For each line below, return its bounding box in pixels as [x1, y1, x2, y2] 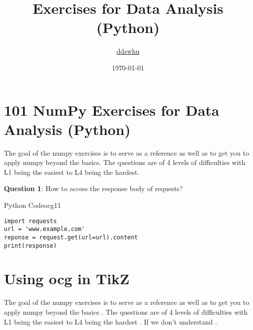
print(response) [4, 242, 57, 249]
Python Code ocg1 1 [4, 200, 61, 210]
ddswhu [116, 46, 140, 56]
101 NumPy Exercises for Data [4, 99, 220, 120]
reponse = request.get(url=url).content [4, 233, 138, 241]
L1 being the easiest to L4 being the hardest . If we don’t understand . [4, 316, 217, 327]
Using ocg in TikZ [4, 268, 129, 289]
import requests [4, 217, 57, 225]
